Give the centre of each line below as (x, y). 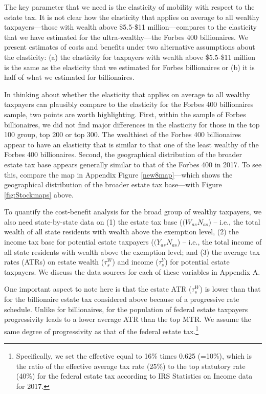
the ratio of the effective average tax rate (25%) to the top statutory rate (131, 366)
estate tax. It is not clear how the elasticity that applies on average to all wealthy (132, 17)
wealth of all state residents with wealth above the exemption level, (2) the (121, 232)
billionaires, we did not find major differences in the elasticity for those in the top (132, 124)
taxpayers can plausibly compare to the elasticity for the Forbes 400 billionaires (129, 104)
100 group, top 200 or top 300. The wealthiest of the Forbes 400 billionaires (123, 134)
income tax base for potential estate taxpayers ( (79, 242)
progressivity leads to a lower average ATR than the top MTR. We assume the (128, 319)
